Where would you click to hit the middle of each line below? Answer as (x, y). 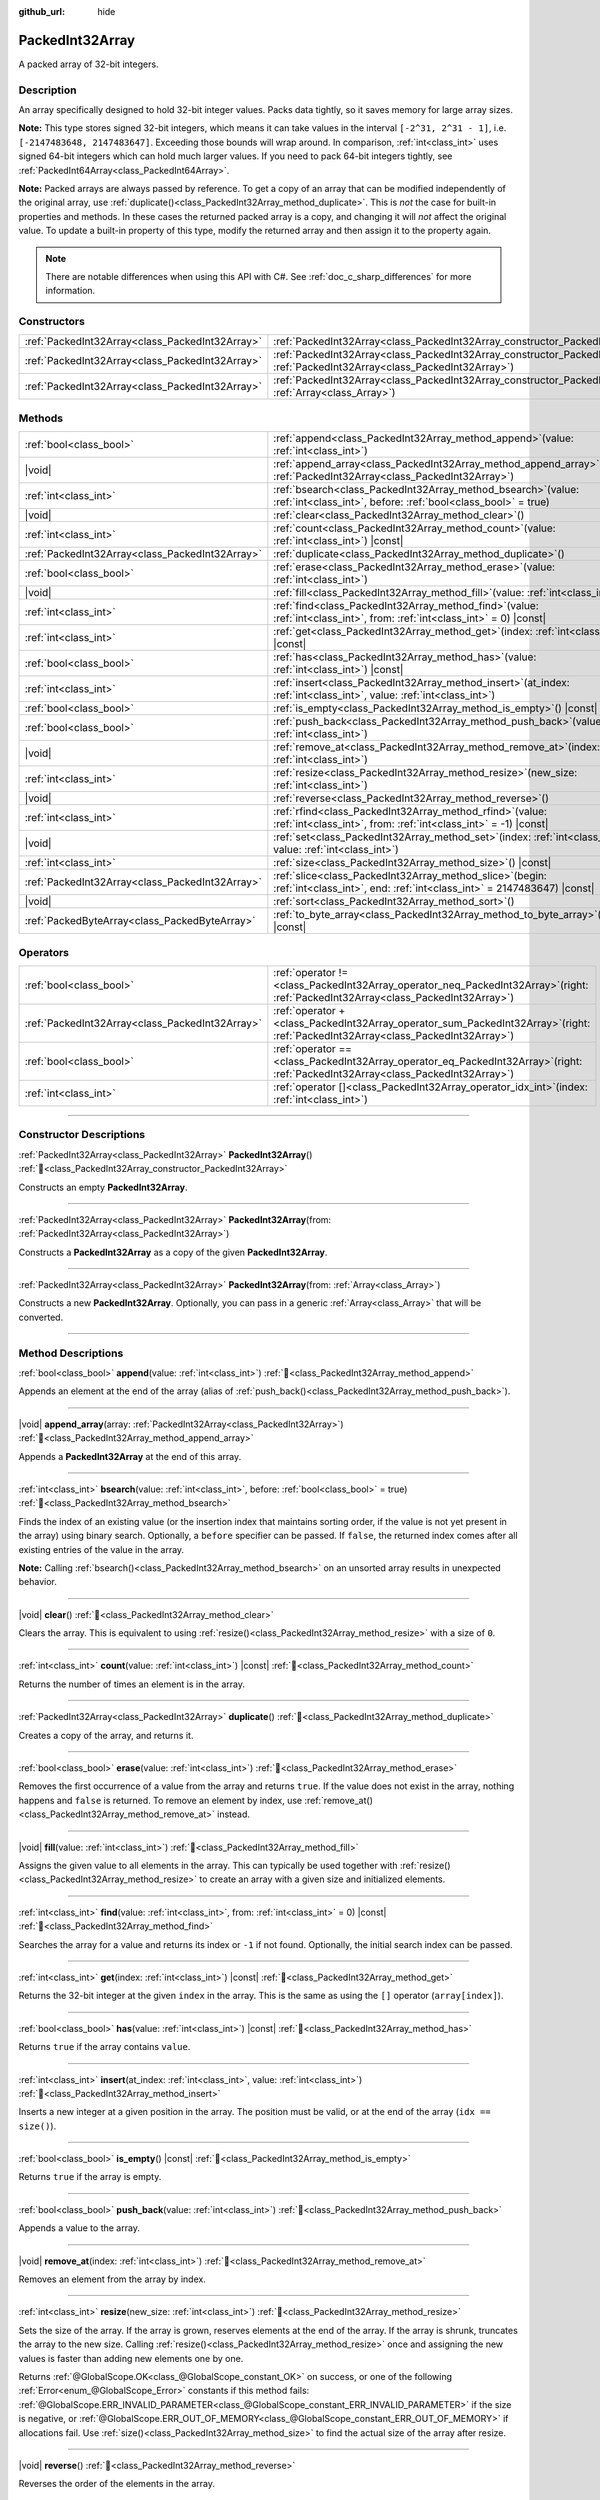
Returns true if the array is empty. (90, 2177)
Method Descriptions (71, 1353)
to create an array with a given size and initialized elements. (322, 1879)
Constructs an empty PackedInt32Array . (103, 1187)
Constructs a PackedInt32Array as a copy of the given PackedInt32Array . (173, 1252)
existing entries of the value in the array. (101, 1549)
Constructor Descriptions (81, 1135)
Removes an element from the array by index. (112, 2279)
